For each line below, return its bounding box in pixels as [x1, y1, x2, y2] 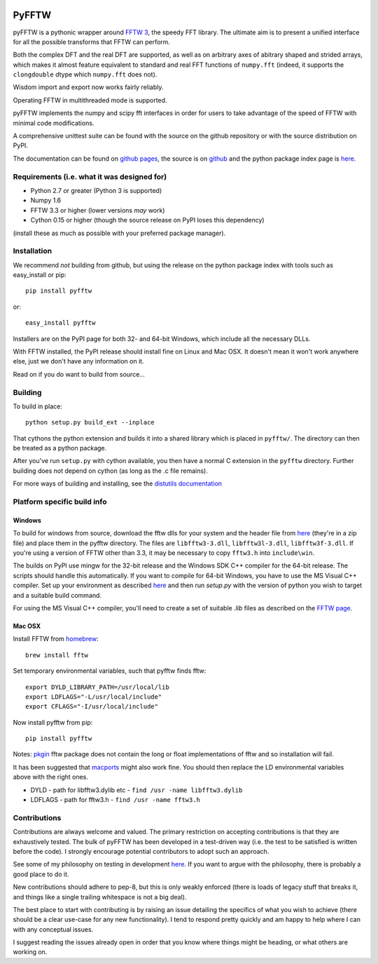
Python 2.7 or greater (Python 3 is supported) [30, 186, 162, 194]
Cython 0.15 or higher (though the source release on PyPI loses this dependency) [30, 216, 265, 225]
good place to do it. [13, 870, 69, 878]
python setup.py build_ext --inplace [25, 418, 155, 427]
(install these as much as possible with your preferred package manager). [13, 229, 226, 237]
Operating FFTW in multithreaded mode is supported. [13, 95, 167, 105]
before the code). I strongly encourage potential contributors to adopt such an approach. [13, 847, 269, 855]
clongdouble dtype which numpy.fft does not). [13, 70, 157, 79]
